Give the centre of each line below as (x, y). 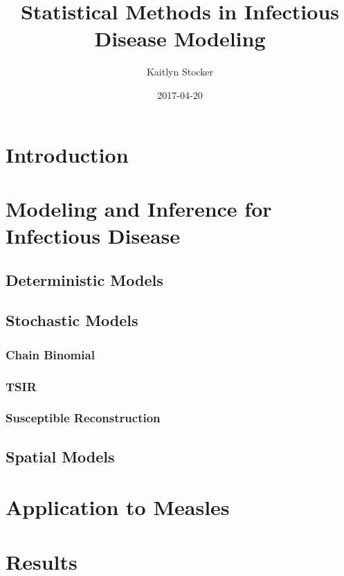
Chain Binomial (50, 354)
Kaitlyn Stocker (180, 72)
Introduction (67, 154)
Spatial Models (60, 456)
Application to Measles (118, 507)
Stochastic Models (72, 320)
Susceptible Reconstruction (83, 418)
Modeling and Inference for (139, 208)
